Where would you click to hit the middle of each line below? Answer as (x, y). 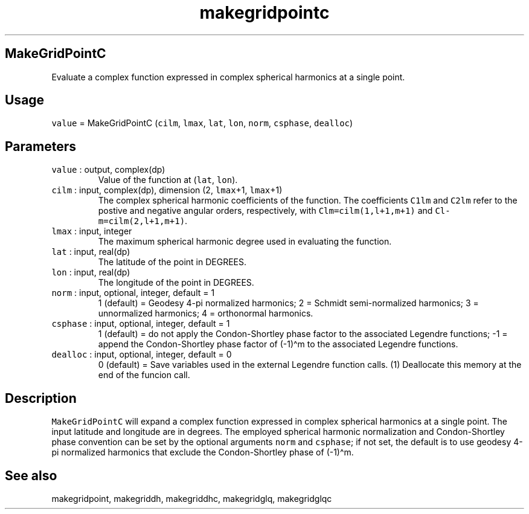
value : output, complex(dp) (108, 170)
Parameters (40, 146)
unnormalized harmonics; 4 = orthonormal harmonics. (206, 313)
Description (41, 398)
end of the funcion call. (144, 375)
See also (31, 475)
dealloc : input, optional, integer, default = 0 (142, 355)
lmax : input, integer (92, 231)
